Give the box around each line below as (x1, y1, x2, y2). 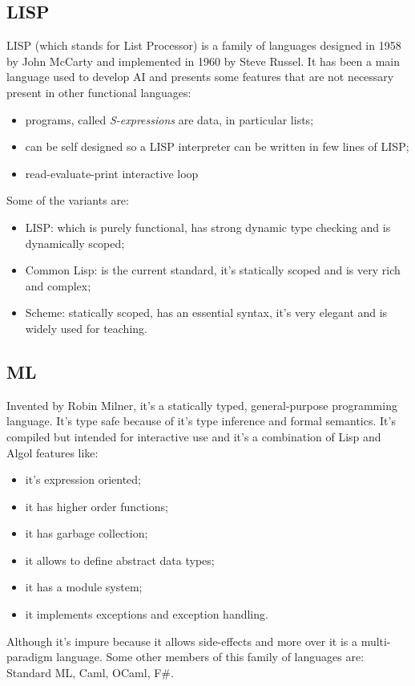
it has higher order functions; (25, 497, 168, 514)
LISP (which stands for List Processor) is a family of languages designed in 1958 (6, 37, 401, 54)
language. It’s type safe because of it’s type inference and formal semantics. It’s (6, 412, 396, 429)
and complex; (25, 277, 91, 294)
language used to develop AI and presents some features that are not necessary (6, 68, 394, 85)
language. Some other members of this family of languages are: (56, 648, 365, 665)
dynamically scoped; (25, 234, 125, 251)
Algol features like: (6, 444, 99, 461)
